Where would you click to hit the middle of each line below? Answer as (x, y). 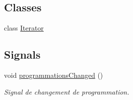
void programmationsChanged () (54, 75)
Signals (22, 54)
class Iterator (24, 28)
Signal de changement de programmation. (67, 91)
